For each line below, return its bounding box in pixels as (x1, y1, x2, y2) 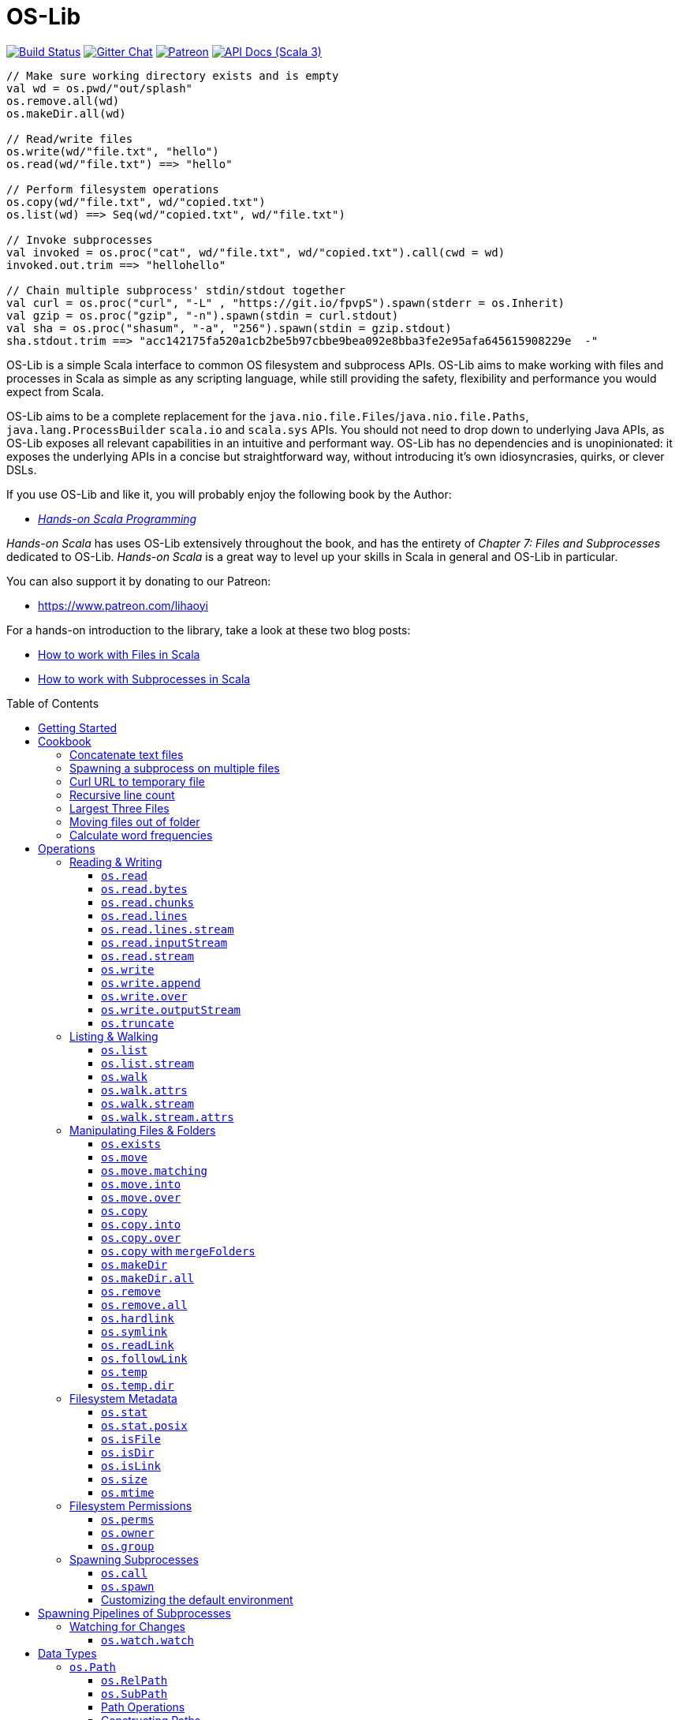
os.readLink (101, 1338, 174, 1352)
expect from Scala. (6, 384, 104, 398)
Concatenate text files (69, 747, 184, 761)
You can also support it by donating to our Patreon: (6, 574, 271, 588)
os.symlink (101, 1325, 168, 1338)
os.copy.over (101, 1231, 181, 1244)
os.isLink (101, 1459, 161, 1472)
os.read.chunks (101, 896, 195, 909)
